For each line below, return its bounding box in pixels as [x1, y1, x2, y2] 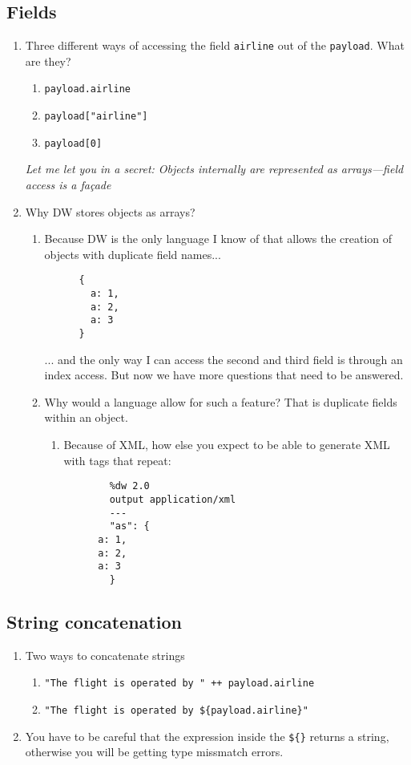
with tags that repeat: [63, 451, 171, 468]
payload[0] [44, 137, 103, 149]
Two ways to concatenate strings [25, 646, 185, 663]
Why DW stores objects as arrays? [25, 203, 195, 220]
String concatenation [6, 609, 182, 633]
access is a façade [25, 176, 111, 193]
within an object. [44, 409, 128, 426]
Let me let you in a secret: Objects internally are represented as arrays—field [25, 160, 404, 177]
